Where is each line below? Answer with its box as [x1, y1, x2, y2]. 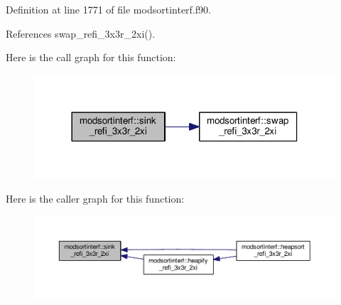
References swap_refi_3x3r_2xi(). [6, 26, 156, 41]
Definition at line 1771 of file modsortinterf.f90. [6, 2, 211, 16]
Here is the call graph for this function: [6, 50, 176, 65]
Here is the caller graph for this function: [6, 191, 185, 206]
